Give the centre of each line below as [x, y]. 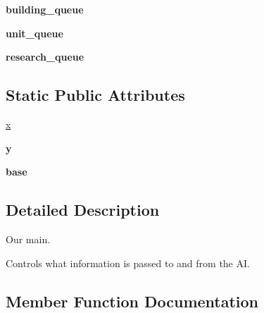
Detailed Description [83, 210]
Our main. [28, 239]
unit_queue [34, 33]
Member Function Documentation [132, 301]
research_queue [45, 57]
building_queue [45, 9]
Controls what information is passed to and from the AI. [128, 263]
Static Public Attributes [95, 95]
